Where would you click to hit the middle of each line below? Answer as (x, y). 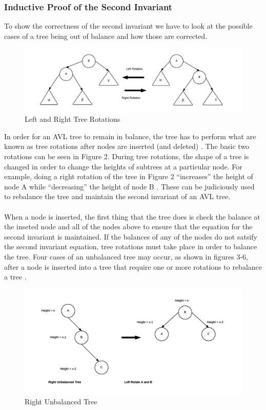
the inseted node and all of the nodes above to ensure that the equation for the (128, 226)
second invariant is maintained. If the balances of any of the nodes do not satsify (131, 236)
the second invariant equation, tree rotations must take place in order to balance (131, 246)
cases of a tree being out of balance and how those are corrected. (106, 36)
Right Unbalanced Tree (61, 401)
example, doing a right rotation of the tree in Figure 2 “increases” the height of (129, 176)
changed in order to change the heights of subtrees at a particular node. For (123, 166)
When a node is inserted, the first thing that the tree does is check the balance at (132, 216)
